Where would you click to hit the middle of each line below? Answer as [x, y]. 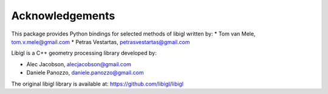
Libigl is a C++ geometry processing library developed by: [84, 53]
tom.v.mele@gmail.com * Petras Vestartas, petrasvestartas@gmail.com [101, 42]
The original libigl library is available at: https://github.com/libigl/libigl [97, 84]
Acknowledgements [63, 16]
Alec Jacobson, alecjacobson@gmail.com [79, 64]
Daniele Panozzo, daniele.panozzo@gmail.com [85, 73]
